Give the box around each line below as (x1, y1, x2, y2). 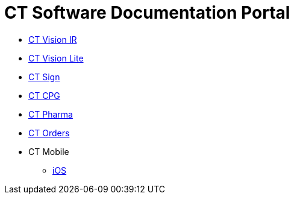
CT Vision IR (28, 34, 77, 45)
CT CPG (28, 90, 60, 101)
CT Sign (28, 71, 60, 82)
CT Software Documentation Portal (4, 2, 290, 23)
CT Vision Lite (28, 52, 84, 63)
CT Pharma (28, 109, 73, 119)
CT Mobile (28, 146, 69, 157)
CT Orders (28, 127, 70, 138)
